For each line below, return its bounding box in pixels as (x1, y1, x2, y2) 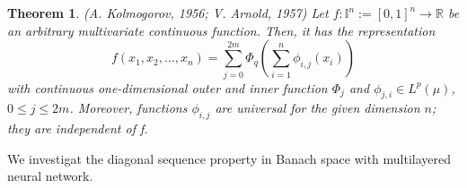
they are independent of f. (7, 119, 148, 138)
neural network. (7, 167, 93, 185)
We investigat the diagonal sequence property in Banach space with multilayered (7, 149, 452, 167)
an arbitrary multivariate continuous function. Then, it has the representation (7, 21, 436, 39)
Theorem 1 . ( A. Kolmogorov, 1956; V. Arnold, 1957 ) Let (7, 4, 329, 21)
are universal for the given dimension (215, 98, 420, 117)
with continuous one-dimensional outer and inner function (7, 78, 328, 97)
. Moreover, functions (69, 98, 188, 117)
